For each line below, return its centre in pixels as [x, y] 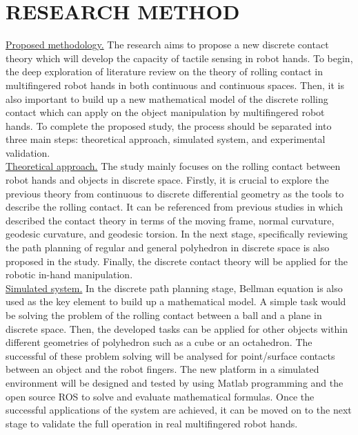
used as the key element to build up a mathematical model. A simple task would [176, 301]
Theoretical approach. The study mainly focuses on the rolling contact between [173, 166]
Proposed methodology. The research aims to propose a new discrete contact [167, 45]
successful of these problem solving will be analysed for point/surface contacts [170, 355]
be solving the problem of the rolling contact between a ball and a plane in [164, 315]
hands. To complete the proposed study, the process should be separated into [169, 125]
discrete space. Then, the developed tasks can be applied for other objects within [177, 328]
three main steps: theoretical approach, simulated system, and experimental [166, 139]
